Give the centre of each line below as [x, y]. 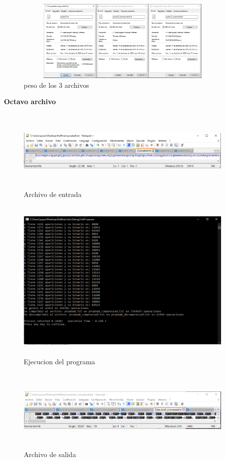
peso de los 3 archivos [56, 85]
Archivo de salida [50, 454]
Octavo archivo [30, 101]
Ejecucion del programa [59, 361]
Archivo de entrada [53, 194]
